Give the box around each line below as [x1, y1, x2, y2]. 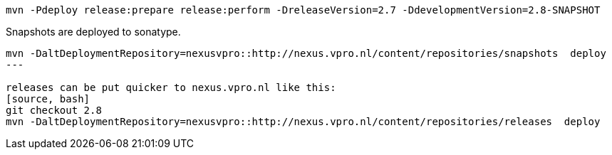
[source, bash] [6, 93, 90, 105]
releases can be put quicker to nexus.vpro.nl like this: [6, 82, 336, 93]
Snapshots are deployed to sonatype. [6, 26, 181, 38]
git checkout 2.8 [6, 105, 102, 116]
